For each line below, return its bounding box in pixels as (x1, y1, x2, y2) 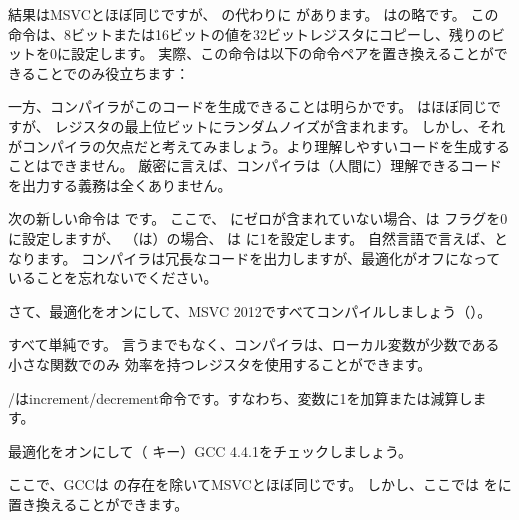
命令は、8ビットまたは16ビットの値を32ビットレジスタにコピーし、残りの (8, 23, 491, 44)
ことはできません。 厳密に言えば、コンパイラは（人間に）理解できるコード (8, 155, 502, 176)
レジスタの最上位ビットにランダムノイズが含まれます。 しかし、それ (54, 115, 506, 136)
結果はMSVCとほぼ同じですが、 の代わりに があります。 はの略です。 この (8, 4, 499, 24)
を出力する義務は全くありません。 (8, 174, 232, 195)
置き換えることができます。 (8, 493, 189, 514)
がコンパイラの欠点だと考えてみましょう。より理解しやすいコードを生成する (8, 135, 511, 156)
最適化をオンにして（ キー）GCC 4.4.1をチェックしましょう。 (8, 440, 413, 461)
